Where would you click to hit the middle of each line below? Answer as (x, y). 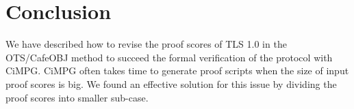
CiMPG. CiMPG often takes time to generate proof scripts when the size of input (177, 71)
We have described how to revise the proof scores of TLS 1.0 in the (146, 44)
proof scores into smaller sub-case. (77, 97)
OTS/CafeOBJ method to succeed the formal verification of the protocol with (169, 57)
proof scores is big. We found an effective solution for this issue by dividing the (171, 83)
